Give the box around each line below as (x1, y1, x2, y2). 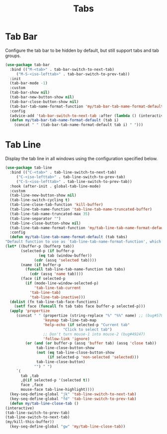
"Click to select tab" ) (63, 327, 112, 332)
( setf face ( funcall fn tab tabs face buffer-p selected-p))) (14, 304, 146, 309)
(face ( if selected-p (20, 276, 66, 281)
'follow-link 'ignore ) (43, 336, 90, 341)
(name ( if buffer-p (20, 262, 61, 267)
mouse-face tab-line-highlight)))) (20, 387, 94, 392)
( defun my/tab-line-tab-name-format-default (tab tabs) (9, 235, 128, 240)
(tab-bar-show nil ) (9, 90, 50, 95)
